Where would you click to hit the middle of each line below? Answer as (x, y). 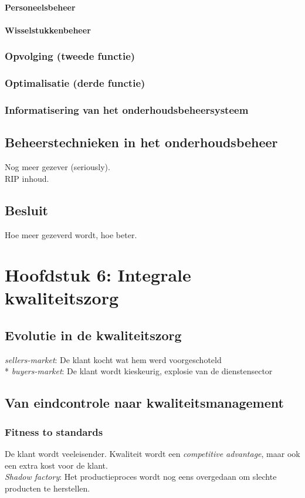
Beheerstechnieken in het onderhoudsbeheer (141, 142)
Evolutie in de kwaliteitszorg (93, 335)
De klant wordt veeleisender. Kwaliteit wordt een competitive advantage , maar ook (152, 454)
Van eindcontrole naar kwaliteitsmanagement (144, 403)
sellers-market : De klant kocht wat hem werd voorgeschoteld (113, 359)
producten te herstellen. (48, 488)
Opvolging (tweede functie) (70, 56)
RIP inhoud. (27, 178)
